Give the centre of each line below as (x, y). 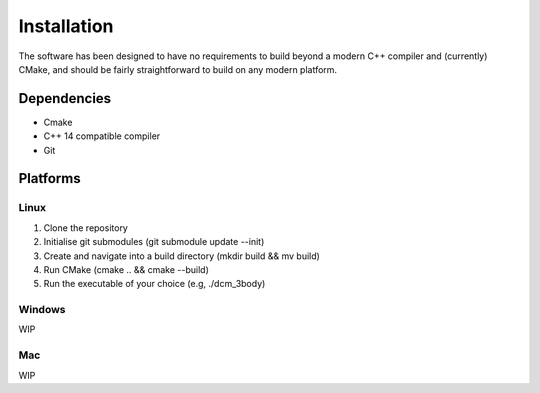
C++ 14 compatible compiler (102, 136)
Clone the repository (86, 227)
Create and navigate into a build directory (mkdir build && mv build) (181, 256)
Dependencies (65, 98)
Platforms (49, 178)
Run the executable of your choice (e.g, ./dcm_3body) (154, 284)
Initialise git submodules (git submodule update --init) (154, 242)
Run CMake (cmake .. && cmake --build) (126, 269)
